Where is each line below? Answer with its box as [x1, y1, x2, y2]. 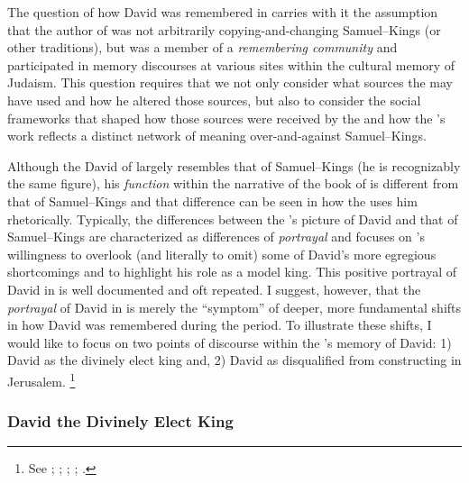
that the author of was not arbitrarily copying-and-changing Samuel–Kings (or [7, 20, 441, 39]
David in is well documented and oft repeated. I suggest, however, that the [7, 279, 421, 298]
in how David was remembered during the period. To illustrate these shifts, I [7, 315, 432, 334]
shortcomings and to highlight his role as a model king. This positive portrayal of [7, 262, 457, 281]
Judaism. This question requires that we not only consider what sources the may [7, 73, 453, 92]
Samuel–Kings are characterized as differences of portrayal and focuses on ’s [7, 227, 425, 246]
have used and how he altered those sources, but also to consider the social [7, 90, 421, 109]
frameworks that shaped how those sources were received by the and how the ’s [7, 108, 446, 127]
